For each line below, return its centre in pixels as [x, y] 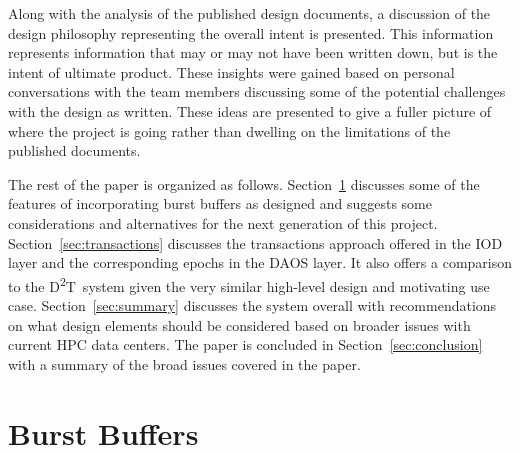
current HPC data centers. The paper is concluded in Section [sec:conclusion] [245, 344]
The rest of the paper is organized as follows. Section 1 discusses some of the [244, 183]
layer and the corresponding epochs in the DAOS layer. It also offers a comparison [260, 262]
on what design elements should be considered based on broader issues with [239, 324]
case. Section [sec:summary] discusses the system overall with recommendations [252, 304]
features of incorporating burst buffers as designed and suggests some [220, 203]
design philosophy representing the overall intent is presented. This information [251, 32]
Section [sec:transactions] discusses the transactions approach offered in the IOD [255, 242]
